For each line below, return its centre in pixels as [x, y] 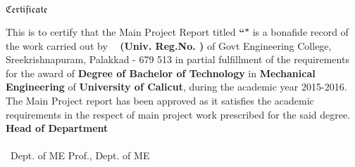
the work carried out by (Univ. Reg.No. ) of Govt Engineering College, [169, 45]
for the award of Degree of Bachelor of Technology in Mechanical [161, 73]
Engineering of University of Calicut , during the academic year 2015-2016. [176, 87]
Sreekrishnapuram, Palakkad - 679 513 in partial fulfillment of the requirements [177, 59]
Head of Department [57, 128]
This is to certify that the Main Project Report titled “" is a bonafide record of [177, 32]
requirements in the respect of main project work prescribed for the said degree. [178, 114]
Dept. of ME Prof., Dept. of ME [80, 155]
